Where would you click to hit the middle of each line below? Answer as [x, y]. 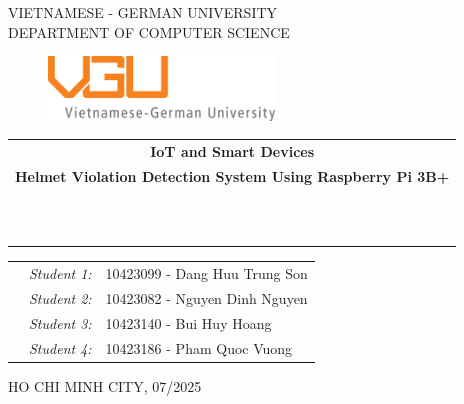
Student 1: [60, 273]
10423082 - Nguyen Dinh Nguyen [206, 297]
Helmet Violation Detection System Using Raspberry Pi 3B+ [232, 175]
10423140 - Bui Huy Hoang [188, 322]
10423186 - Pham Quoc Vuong [199, 347]
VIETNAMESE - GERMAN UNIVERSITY [143, 12]
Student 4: [60, 347]
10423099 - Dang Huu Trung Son [206, 273]
